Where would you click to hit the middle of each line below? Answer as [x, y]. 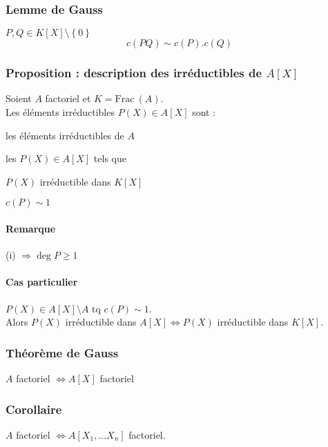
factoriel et [68, 98]
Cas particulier [42, 282]
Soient [19, 98]
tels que [110, 158]
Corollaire [34, 409]
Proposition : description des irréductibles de [134, 73]
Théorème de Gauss [62, 352]
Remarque [31, 228]
